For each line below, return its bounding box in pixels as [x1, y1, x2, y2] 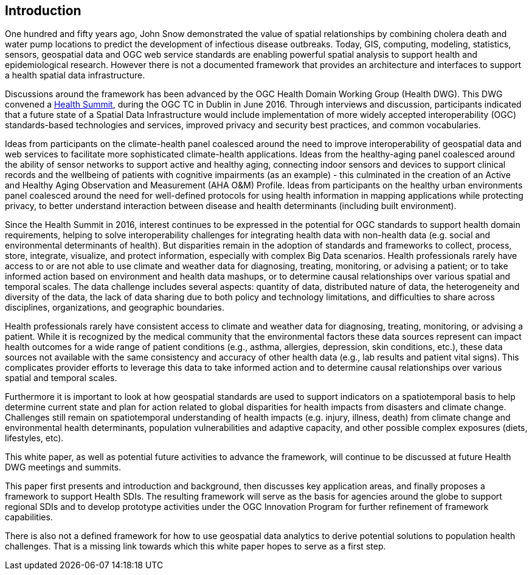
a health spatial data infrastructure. [5, 70, 145, 81]
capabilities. [5, 512, 53, 523]
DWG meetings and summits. [5, 462, 122, 473]
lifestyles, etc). [5, 433, 64, 444]
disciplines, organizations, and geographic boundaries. [5, 302, 225, 313]
